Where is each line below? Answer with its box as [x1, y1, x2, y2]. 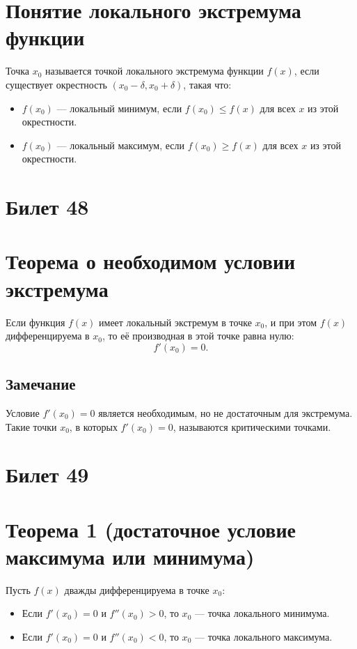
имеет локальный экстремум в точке [99, 314, 252, 329]
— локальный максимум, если [56, 137, 184, 152]
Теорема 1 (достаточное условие [6, 514, 296, 543]
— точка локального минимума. [194, 606, 330, 620]
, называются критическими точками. [173, 419, 331, 434]
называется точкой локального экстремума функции [45, 63, 264, 78]
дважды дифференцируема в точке [64, 582, 209, 597]
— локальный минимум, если [56, 100, 182, 115]
